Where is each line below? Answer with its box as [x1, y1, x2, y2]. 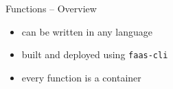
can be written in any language [21, 24, 153, 38]
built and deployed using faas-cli [21, 47, 168, 62]
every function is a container [21, 70, 141, 84]
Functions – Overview [5, 1, 97, 15]
